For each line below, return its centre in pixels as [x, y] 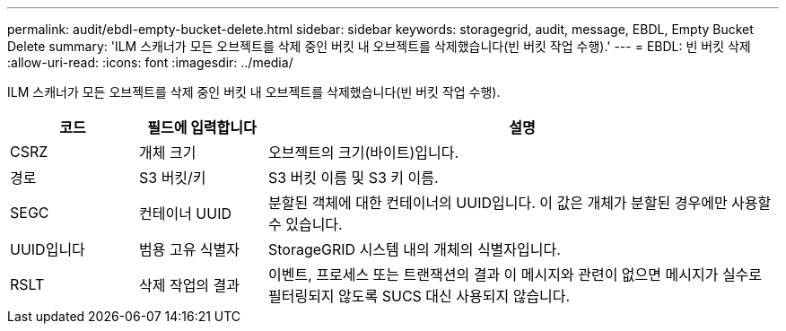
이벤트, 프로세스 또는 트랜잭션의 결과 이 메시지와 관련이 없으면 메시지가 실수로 [515, 274]
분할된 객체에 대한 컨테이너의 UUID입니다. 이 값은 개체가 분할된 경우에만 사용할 [520, 203]
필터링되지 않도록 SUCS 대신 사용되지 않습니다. [419, 296]
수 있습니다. [305, 224]
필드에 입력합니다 [202, 127]
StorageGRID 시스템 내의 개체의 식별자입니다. [414, 249]
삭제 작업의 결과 [189, 285]
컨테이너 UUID [185, 213]
